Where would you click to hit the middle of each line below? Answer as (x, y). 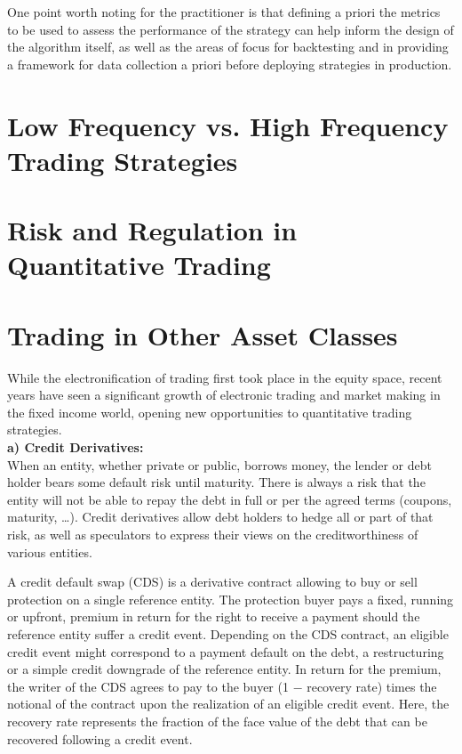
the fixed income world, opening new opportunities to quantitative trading (210, 412)
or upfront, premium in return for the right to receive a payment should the (214, 616)
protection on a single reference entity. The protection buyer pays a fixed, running (231, 599)
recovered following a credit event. (100, 738)
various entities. (50, 551)
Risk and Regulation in (152, 230)
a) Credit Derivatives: (76, 447)
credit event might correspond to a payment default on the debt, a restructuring (226, 651)
